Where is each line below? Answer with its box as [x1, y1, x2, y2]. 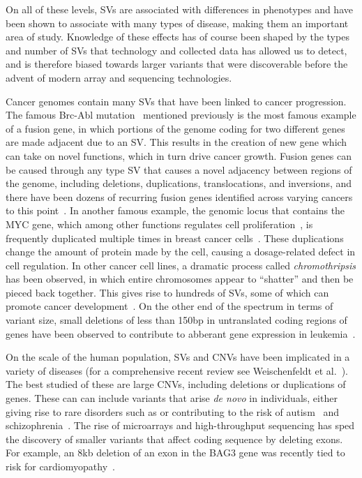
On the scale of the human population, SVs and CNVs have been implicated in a [6, 350, 350, 364]
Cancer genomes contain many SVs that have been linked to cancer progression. [6, 94, 347, 108]
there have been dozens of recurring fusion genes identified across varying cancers [6, 189, 353, 204]
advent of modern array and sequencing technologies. [6, 70, 232, 84]
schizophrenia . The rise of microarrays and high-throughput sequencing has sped [6, 418, 355, 433]
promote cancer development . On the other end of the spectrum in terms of [6, 299, 333, 313]
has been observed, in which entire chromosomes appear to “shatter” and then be [6, 271, 354, 286]
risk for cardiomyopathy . [6, 459, 115, 473]
